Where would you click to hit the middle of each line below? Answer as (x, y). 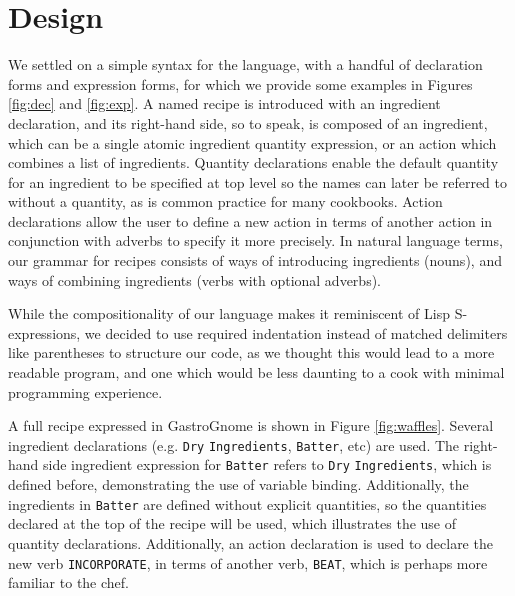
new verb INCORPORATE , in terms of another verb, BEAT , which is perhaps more (248, 562)
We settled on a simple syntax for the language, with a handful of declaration (245, 64)
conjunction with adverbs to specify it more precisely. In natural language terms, (255, 240)
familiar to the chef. (68, 582)
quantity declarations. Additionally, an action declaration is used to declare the (250, 542)
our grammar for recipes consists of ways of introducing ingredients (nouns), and (255, 260)
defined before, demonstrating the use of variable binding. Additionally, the (238, 484)
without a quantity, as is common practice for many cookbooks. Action (225, 201)
